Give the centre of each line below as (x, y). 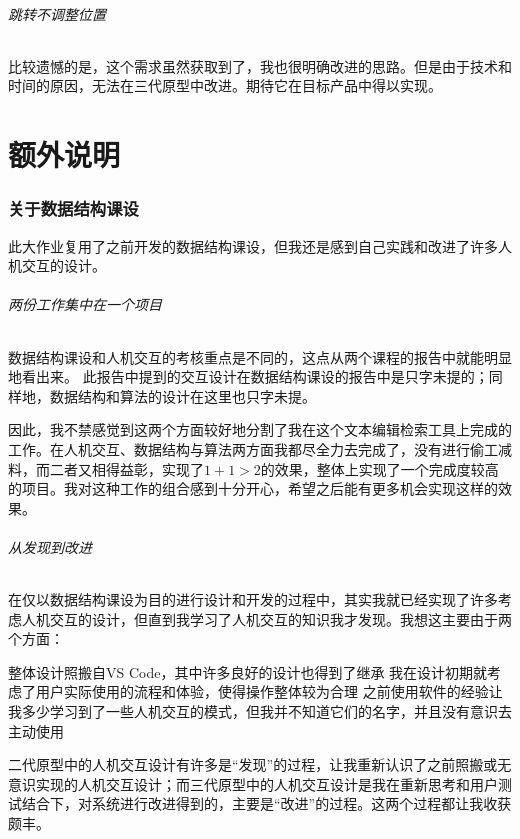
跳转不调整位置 (57, 13)
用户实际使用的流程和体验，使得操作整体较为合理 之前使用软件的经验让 (269, 691)
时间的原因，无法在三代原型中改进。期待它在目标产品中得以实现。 (225, 85)
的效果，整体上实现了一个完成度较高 (379, 468)
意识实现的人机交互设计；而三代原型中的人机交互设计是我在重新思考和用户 (253, 783)
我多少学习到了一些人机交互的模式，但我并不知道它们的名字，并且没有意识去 (260, 711)
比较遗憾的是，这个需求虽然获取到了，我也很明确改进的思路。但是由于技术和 (260, 65)
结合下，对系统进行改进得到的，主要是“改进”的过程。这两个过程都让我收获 (266, 803)
